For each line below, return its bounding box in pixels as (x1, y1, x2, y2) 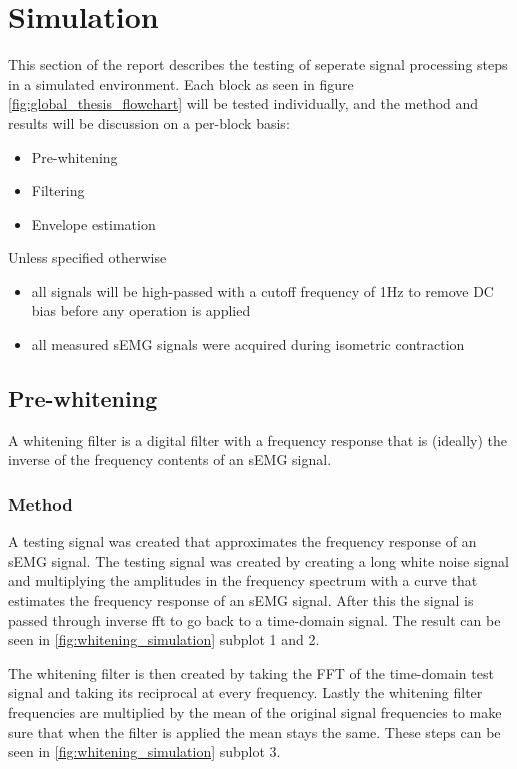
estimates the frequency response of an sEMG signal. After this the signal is (8, 590, 474, 611)
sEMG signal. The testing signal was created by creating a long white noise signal (8, 550, 509, 571)
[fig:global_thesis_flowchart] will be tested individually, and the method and (8, 93, 479, 114)
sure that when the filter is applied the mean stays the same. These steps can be (8, 721, 501, 742)
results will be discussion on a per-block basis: (8, 112, 290, 133)
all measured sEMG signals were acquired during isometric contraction (31, 334, 465, 355)
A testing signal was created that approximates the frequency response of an (8, 531, 477, 552)
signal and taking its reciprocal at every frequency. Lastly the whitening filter (8, 682, 483, 703)
